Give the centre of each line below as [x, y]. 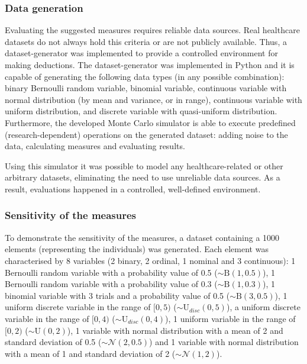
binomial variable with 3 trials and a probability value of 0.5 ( [117, 295]
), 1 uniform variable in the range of [230, 318]
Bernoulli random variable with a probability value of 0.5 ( [111, 272]
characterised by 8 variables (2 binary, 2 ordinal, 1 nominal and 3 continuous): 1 [150, 260]
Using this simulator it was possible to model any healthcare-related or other [144, 165]
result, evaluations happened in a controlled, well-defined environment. [133, 189]
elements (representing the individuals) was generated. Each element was [137, 249]
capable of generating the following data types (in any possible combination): [145, 76]
